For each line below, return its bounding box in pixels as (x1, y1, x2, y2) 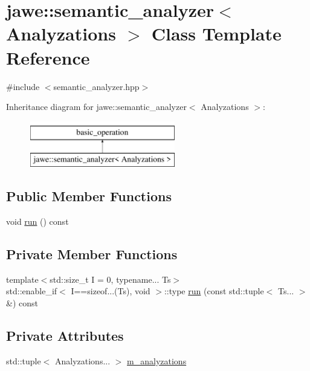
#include (6, 80, 40, 92)
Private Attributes (6, 326, 124, 345)
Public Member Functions (6, 187, 172, 205)
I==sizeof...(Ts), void (71, 285, 150, 297)
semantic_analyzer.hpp (53, 80, 140, 92)
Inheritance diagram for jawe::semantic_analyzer (6, 100, 187, 113)
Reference (6, 45, 90, 69)
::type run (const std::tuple (164, 285, 264, 297)
